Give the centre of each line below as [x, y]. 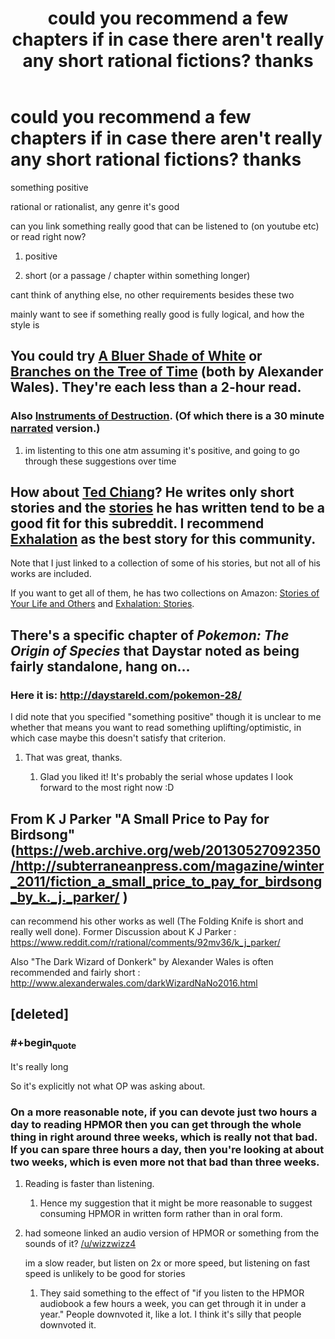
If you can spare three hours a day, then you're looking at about [167, 1149]
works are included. [51, 574]
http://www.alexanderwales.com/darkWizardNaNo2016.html [134, 983]
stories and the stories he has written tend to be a [167, 508]
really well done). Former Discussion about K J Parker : [123, 931]
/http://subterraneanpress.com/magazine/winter [167, 865]
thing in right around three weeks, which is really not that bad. [164, 1137]
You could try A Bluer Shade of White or [136, 356]
